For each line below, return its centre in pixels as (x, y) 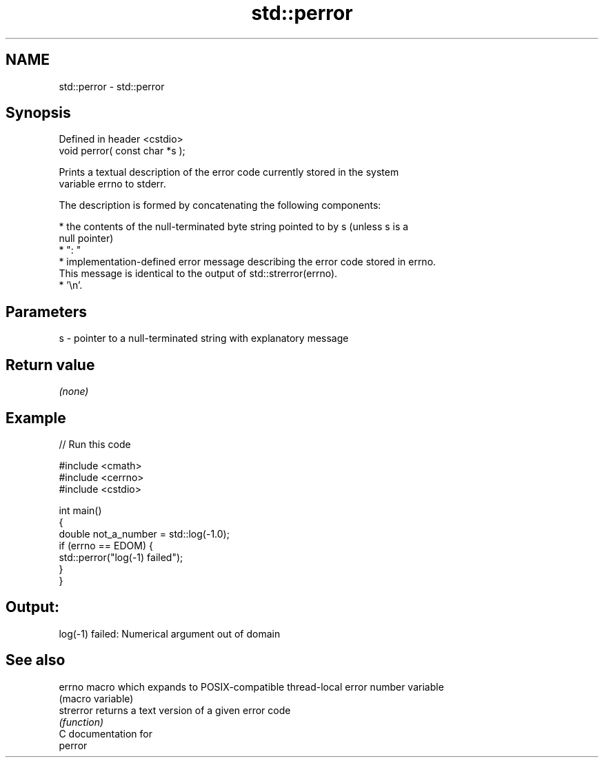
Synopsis (38, 113)
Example (36, 418)
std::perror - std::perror (112, 86)
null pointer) (86, 238)
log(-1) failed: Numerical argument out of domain (170, 633)
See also (36, 660)
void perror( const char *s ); (122, 151)
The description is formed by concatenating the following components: (220, 205)
